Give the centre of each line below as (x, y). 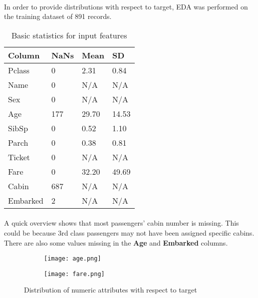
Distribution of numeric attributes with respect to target (111, 290)
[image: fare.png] (74, 274)
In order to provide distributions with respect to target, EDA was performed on (126, 6)
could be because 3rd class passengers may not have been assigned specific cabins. (129, 232)
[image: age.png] (73, 259)
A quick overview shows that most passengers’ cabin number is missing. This (122, 223)
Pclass (19, 70)
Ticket (19, 157)
